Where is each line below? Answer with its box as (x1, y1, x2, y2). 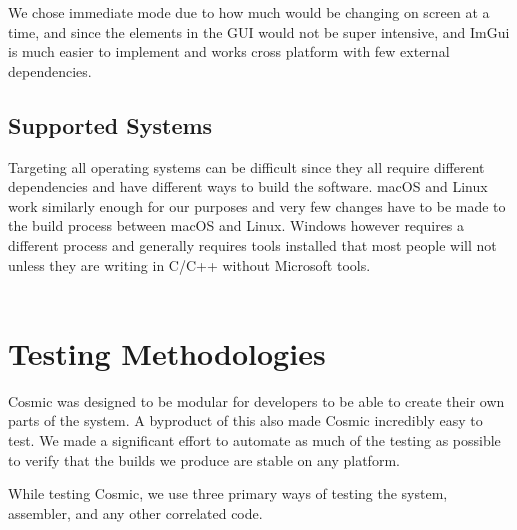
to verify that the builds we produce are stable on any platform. (8, 449, 400, 470)
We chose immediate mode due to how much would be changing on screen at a (8, 2, 490, 22)
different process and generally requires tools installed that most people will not (8, 234, 497, 255)
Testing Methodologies (8, 332, 326, 373)
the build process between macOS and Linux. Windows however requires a (8, 215, 465, 236)
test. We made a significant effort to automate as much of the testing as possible (8, 430, 501, 451)
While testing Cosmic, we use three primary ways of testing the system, (8, 483, 448, 504)
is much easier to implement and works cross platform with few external (8, 41, 450, 62)
